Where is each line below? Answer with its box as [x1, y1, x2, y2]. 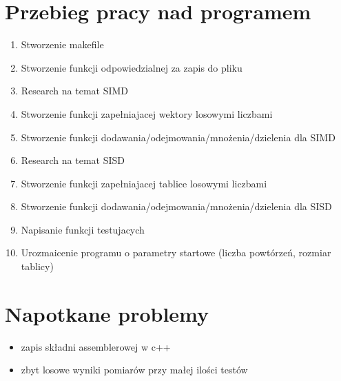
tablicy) [21, 259, 54, 274]
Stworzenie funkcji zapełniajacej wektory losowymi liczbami [21, 106, 273, 121]
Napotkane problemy [5, 299, 209, 327]
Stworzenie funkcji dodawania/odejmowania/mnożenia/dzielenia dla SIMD [21, 130, 335, 144]
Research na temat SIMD [21, 83, 129, 98]
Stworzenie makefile [21, 37, 104, 52]
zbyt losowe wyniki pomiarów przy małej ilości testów [21, 362, 248, 377]
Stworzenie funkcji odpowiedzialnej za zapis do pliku [21, 60, 242, 74]
